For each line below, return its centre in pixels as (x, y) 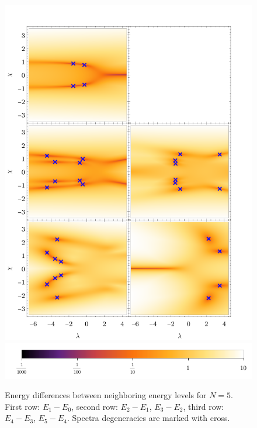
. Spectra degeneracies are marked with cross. (148, 418)
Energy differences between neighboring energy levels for (106, 395)
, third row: (204, 406)
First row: (22, 406)
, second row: (95, 406)
